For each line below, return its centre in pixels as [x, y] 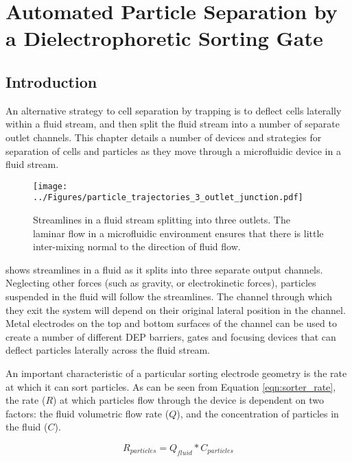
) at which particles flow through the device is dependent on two [188, 400]
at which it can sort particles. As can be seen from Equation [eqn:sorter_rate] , [171, 386]
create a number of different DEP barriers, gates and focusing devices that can [171, 336]
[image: [50, 186]
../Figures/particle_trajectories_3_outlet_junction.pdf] [168, 198]
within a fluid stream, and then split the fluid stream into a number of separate [173, 124]
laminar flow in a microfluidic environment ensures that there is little [178, 233]
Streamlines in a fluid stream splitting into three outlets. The [162, 220]
